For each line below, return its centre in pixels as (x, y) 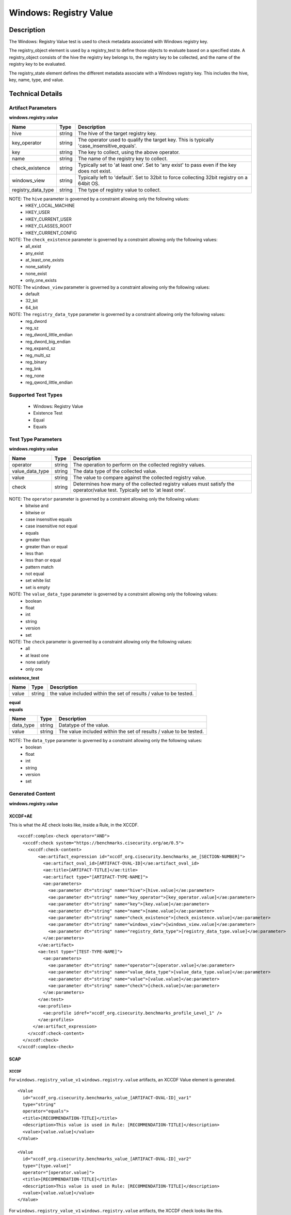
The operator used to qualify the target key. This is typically (146, 139)
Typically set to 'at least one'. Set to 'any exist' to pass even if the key (157, 165)
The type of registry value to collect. (119, 190)
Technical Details (36, 94)
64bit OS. (89, 183)
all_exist (33, 246)
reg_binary (36, 362)
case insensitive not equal (51, 526)
